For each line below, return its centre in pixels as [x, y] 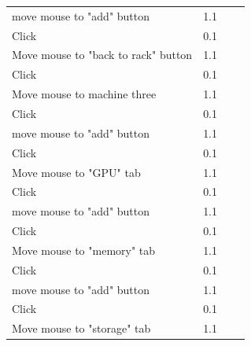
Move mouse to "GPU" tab [76, 172]
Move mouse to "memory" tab [84, 250]
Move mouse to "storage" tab [81, 328]
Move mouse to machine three [84, 94]
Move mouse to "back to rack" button [102, 55]
